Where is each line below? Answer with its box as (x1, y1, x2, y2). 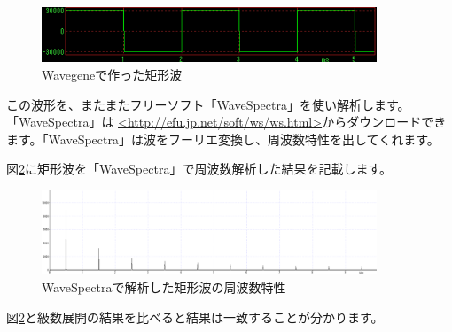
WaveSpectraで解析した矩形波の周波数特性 (42, 278, 286, 297)
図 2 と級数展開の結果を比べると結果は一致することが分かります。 (6, 307, 384, 326)
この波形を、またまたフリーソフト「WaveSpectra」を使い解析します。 (6, 95, 410, 113)
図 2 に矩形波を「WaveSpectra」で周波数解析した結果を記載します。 (6, 159, 392, 178)
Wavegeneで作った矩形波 (42, 65, 183, 83)
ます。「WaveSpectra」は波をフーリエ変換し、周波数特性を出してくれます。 (6, 129, 440, 148)
